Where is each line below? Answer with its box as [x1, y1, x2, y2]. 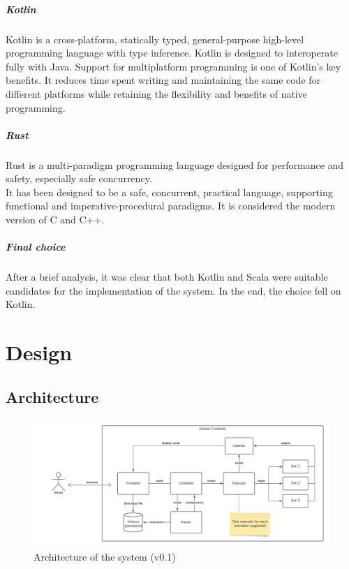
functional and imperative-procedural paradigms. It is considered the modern [6, 198, 336, 213]
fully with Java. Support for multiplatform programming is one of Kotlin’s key [6, 59, 341, 73]
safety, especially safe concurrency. [6, 171, 152, 186]
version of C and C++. [6, 212, 105, 227]
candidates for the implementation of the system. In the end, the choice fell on [6, 283, 341, 297]
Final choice [6, 239, 66, 254]
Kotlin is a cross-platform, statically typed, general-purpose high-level [6, 31, 304, 46]
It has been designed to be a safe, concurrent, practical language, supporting [6, 184, 333, 199]
